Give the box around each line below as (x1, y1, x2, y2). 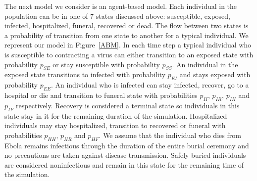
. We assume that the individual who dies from (99, 130, 241, 140)
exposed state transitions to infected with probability (4, 69, 166, 80)
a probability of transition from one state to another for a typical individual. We (4, 30, 249, 40)
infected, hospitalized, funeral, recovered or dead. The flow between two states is (4, 20, 249, 31)
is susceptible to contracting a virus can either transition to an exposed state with (4, 49, 254, 59)
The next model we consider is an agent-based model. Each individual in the (4, 1, 237, 11)
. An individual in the (172, 59, 238, 69)
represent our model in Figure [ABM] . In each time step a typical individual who (4, 40, 252, 50)
